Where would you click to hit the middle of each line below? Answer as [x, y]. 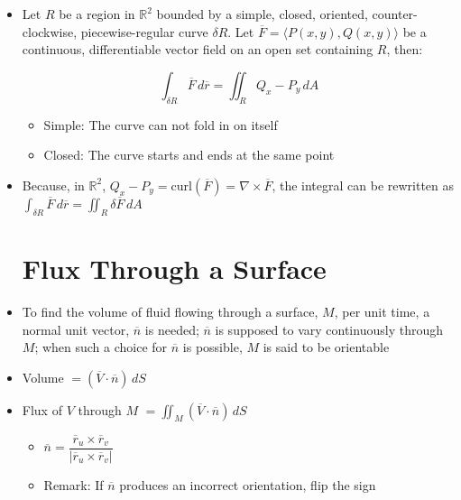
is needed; [172, 329]
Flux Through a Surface [174, 268]
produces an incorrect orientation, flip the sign [248, 484]
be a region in [97, 14]
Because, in [53, 185]
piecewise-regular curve [144, 31]
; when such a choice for [101, 347]
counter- [395, 14]
